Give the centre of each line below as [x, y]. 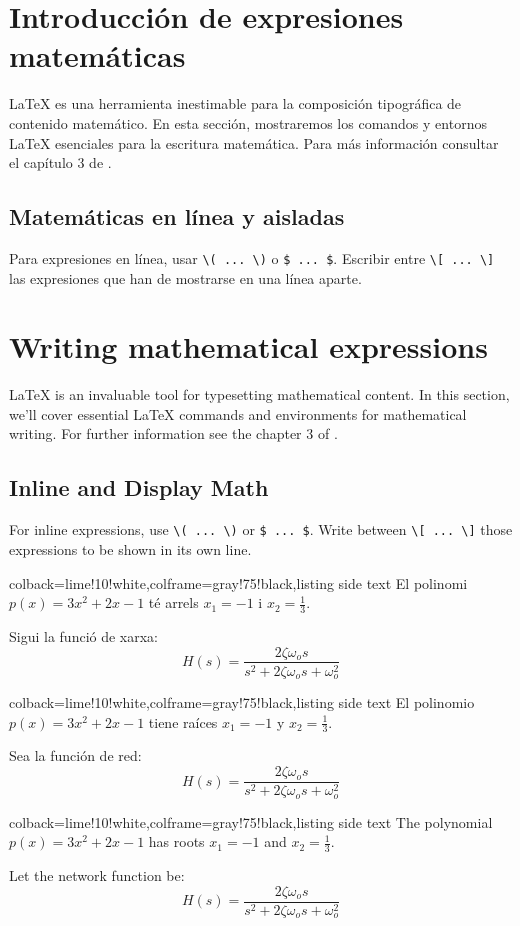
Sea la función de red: [75, 755]
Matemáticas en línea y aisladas [177, 216]
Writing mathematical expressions [248, 346]
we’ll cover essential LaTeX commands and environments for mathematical [238, 413]
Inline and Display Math [139, 487]
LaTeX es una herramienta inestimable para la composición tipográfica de [235, 103]
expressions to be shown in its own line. [130, 548]
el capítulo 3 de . [60, 162]
